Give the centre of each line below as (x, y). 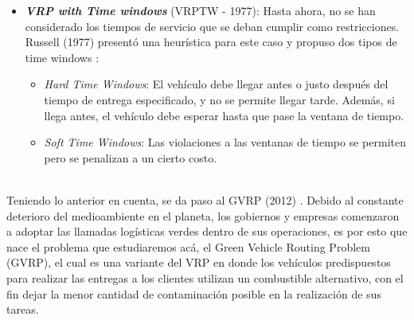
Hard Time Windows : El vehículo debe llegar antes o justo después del (216, 84)
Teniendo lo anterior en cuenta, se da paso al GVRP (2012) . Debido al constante (205, 199)
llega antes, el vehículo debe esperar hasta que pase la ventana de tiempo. (224, 115)
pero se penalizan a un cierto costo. (131, 157)
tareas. (23, 309)
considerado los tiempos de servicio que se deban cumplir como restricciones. (212, 26)
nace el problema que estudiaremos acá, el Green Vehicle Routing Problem (188, 246)
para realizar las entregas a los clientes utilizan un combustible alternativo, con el (205, 277)
